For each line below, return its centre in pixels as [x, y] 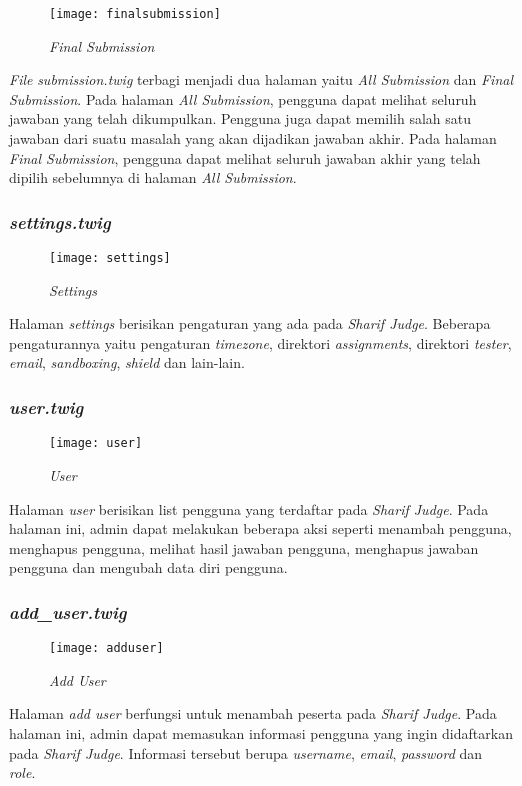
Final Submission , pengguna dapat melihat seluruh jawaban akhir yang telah [245, 157]
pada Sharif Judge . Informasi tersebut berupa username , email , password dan [246, 752]
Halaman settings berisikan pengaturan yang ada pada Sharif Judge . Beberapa [250, 323]
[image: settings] [110, 258]
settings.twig [60, 221]
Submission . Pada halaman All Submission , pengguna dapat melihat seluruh [243, 98]
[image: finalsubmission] [135, 14]
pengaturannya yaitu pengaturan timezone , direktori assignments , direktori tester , [260, 342]
